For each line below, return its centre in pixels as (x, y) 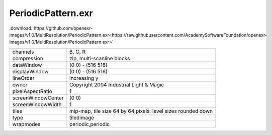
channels (23, 52)
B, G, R (77, 52)
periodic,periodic (90, 124)
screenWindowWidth (37, 104)
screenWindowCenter (38, 98)
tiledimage (82, 117)
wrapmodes (26, 124)
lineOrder (23, 78)
